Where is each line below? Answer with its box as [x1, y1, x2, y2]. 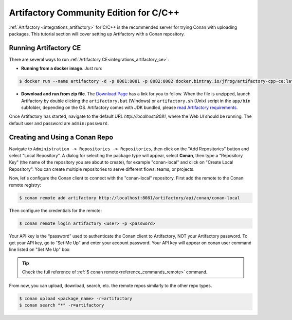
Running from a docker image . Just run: [21, 66, 102, 71]
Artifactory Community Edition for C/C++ [9, 7, 180, 18]
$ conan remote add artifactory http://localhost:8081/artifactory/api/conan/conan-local [19, 195, 240, 200]
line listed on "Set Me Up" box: [9, 247, 71, 252]
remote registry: [9, 182, 41, 188]
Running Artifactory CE [9, 44, 81, 52]
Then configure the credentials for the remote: [9, 207, 102, 213]
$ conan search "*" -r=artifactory [19, 302, 104, 308]
